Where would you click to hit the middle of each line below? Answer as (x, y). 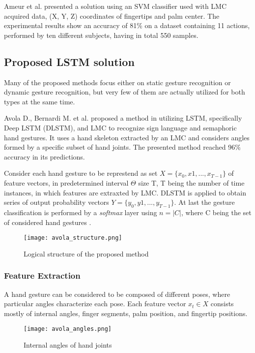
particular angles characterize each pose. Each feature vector (95, 304)
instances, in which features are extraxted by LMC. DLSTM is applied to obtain (125, 192)
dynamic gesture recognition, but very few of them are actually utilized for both (125, 92)
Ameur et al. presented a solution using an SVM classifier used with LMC (115, 6)
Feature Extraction (42, 275)
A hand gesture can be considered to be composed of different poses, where (117, 294)
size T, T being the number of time (191, 182)
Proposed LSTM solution (69, 61)
